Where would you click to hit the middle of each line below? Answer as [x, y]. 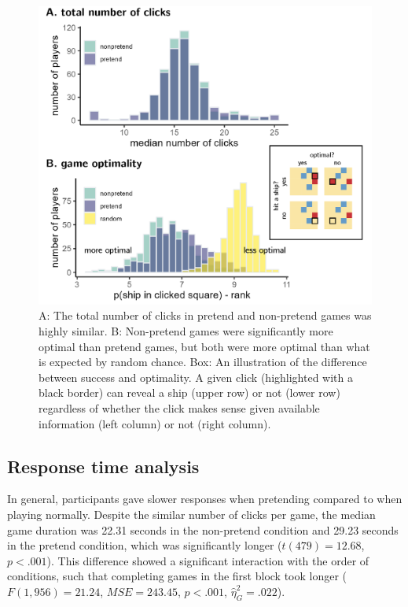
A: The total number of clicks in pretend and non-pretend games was [205, 315]
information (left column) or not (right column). [155, 423]
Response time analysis [103, 466]
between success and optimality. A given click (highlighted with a [196, 377]
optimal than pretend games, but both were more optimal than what [204, 346]
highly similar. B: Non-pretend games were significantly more [186, 331]
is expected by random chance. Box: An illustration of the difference [203, 362]
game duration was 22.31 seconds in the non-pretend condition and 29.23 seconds [203, 529]
